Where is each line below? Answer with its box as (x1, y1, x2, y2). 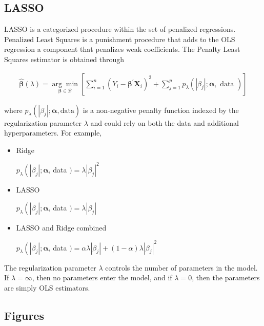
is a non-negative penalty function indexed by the (83, 104, 239, 115)
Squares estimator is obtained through (4, 53, 125, 64)
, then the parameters (192, 272, 260, 283)
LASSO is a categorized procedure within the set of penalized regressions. (4, 24, 236, 34)
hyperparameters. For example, (4, 127, 102, 138)
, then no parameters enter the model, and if (32, 272, 172, 283)
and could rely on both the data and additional (90, 117, 239, 128)
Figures (4, 307, 44, 323)
